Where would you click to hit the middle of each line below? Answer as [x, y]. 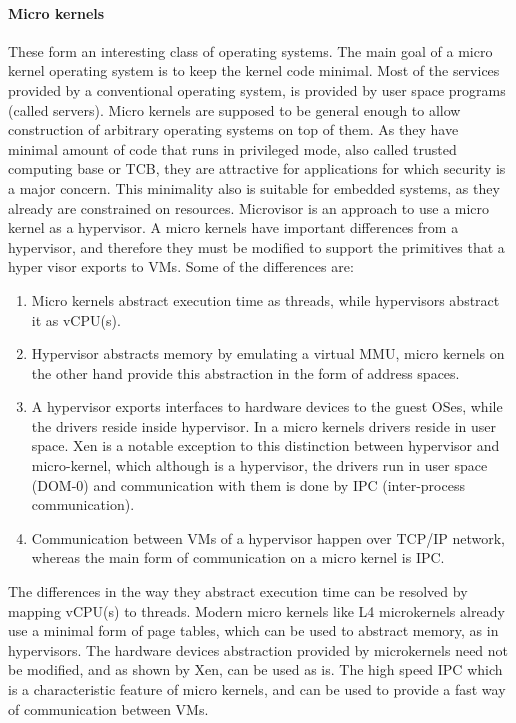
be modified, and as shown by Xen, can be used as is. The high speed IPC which [255, 669]
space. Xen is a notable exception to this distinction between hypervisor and [265, 445]
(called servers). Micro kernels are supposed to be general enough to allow [234, 109]
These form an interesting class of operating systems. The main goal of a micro [250, 50]
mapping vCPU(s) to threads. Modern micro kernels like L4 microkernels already [256, 610]
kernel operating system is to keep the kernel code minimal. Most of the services [254, 70]
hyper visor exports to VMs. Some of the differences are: [181, 266]
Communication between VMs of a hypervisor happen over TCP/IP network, [268, 537]
